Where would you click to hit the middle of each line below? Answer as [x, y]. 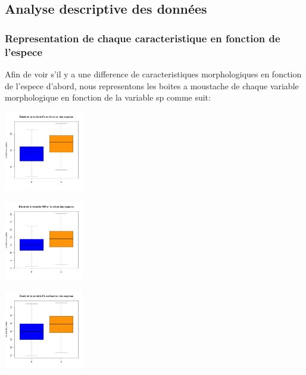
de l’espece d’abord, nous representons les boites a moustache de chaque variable [152, 85]
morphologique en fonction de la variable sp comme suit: [108, 97]
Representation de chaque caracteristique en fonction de [143, 38]
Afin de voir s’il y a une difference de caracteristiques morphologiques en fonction [153, 74]
